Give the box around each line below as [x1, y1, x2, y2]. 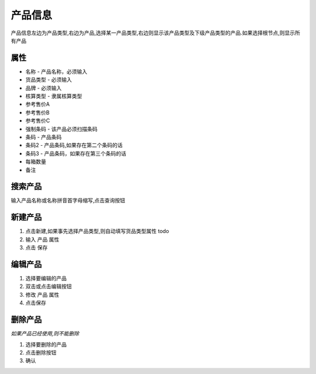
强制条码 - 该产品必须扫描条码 [25, 125, 98, 132]
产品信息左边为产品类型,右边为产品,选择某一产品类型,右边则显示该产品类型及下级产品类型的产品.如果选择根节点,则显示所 [11, 29, 301, 36]
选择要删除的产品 [25, 341, 67, 348]
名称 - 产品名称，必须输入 [25, 68, 88, 75]
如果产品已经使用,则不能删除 [11, 330, 80, 337]
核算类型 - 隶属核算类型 [25, 92, 83, 99]
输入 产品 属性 [25, 236, 60, 243]
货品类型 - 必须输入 [25, 76, 73, 83]
